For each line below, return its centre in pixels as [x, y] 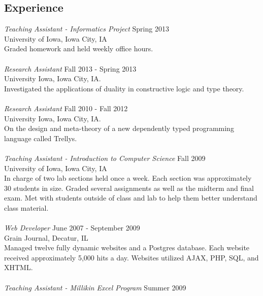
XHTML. [19, 267]
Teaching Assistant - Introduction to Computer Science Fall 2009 [105, 158]
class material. [26, 207]
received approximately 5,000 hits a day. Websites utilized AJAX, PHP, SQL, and [131, 257]
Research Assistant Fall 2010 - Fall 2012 [66, 108]
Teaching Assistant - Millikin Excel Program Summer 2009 [95, 287]
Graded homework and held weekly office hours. [79, 48]
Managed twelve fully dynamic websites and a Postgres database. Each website [127, 248]
